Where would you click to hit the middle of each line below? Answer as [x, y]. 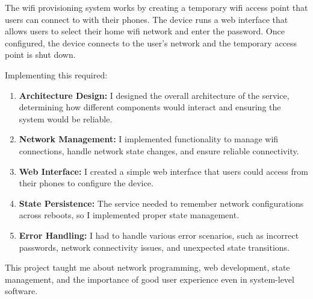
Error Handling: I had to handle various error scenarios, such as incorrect [159, 235]
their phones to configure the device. [86, 183]
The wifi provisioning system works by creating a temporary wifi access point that [156, 7]
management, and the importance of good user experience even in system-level [150, 279]
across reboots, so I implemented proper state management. [129, 215]
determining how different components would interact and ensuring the [150, 107]
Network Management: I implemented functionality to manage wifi [149, 139]
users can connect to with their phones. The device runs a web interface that [147, 19]
